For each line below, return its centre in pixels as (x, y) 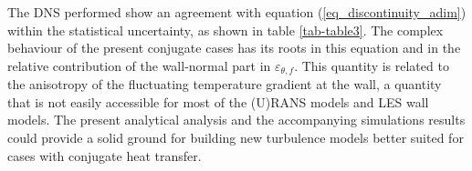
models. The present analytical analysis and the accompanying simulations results (236, 120)
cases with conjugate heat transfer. (105, 155)
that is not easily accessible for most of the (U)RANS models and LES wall (218, 101)
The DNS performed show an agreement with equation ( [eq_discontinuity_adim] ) (237, 12)
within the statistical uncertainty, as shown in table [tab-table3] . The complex (226, 30)
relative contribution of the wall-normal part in (139, 65)
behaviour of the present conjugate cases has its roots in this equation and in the (234, 48)
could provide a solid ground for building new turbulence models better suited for (236, 138)
